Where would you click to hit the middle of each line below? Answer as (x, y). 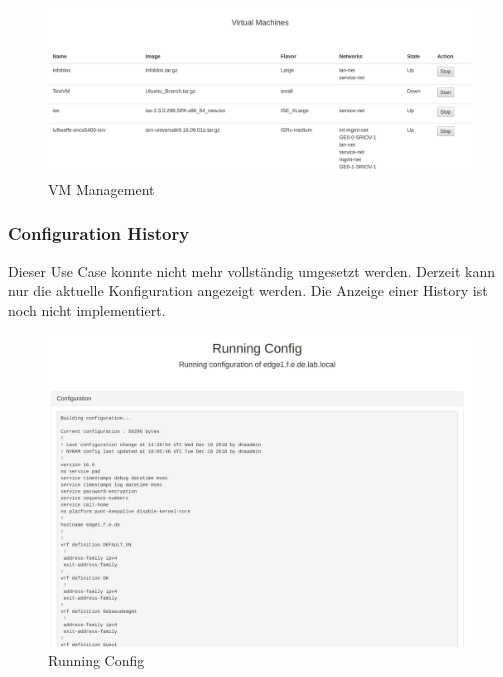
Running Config (96, 660)
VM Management (101, 188)
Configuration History (99, 233)
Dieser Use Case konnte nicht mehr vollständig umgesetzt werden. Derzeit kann (251, 270)
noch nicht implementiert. (87, 309)
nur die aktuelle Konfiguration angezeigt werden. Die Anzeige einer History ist (248, 290)
